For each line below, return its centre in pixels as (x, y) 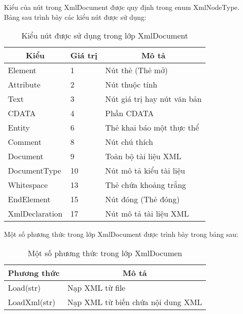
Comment (25, 142)
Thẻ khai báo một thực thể (152, 128)
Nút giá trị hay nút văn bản (153, 99)
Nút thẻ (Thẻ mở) (136, 70)
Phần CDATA (129, 113)
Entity (19, 128)
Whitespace (28, 185)
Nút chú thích (129, 142)
